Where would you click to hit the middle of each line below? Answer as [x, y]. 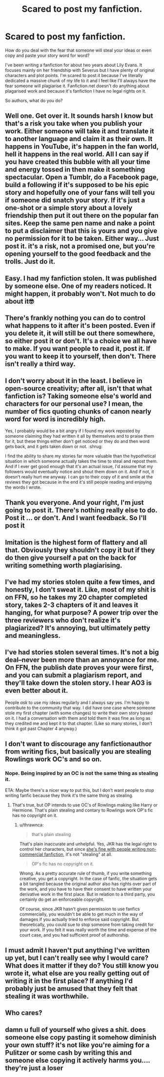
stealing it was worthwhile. [47, 996]
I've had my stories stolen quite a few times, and [80, 582]
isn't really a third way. [40, 364]
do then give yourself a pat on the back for [71, 558]
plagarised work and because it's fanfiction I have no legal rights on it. [76, 91]
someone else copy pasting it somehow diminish [81, 1037]
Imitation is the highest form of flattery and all [76, 542]
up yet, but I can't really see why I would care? [77, 958]
